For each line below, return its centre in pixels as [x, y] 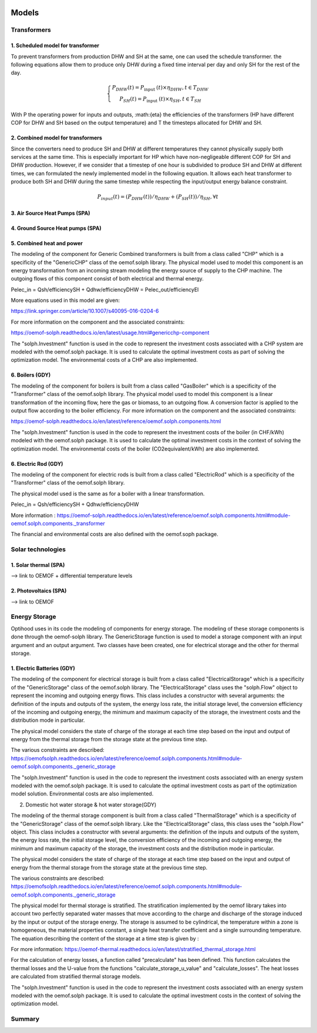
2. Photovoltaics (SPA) [39, 591]
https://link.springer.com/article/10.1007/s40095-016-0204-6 [85, 311]
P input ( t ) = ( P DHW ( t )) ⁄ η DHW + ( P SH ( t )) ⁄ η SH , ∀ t [158, 198]
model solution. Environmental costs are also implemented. [82, 794]
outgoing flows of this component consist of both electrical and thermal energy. [107, 279]
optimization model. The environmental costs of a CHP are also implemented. [104, 360]
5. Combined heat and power [47, 243]
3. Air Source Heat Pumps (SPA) [50, 213]
